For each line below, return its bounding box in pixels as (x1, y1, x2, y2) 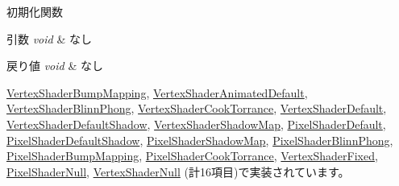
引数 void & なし (6, 30, 92, 47)
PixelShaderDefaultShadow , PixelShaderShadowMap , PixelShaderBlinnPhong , (6, 131, 393, 148)
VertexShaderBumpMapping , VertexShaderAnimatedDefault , (6, 84, 308, 101)
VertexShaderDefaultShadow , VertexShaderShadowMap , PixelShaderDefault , (6, 115, 386, 132)
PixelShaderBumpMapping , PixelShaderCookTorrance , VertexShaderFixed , (6, 147, 378, 164)
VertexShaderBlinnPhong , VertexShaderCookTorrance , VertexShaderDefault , (6, 100, 387, 117)
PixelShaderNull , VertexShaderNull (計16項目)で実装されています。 (6, 163, 350, 180)
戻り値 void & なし (6, 57, 103, 74)
